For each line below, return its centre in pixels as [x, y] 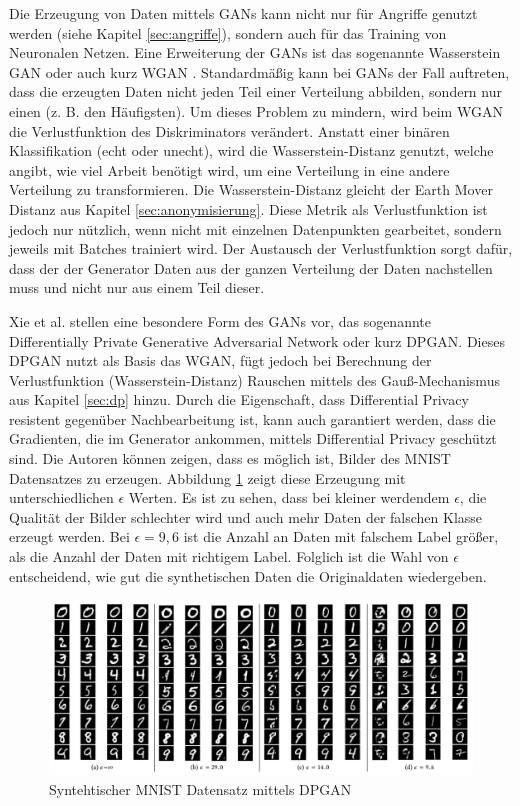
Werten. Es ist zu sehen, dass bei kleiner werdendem [289, 497]
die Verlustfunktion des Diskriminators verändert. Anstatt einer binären [229, 130]
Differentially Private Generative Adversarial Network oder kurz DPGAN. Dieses [257, 340]
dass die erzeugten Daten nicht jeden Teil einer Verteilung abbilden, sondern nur [255, 91]
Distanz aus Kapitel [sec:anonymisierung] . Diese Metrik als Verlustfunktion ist [248, 208]
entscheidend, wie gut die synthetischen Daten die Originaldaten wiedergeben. [248, 575]
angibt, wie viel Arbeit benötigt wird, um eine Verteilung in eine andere [229, 169]
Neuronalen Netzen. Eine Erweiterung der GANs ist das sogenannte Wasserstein [255, 52]
